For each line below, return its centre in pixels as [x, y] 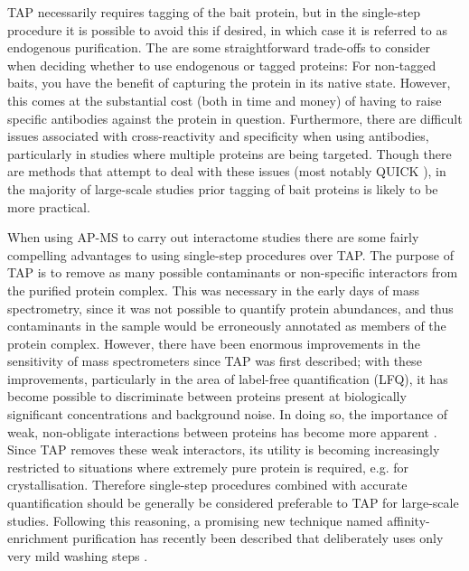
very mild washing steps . [78, 555]
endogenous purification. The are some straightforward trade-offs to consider [219, 47]
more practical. [49, 206]
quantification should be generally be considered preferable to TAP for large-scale [233, 503]
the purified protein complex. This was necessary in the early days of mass [214, 290]
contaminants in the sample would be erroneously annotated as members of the [227, 326]
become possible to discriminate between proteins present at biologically [207, 396]
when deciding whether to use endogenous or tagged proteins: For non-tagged [222, 65]
